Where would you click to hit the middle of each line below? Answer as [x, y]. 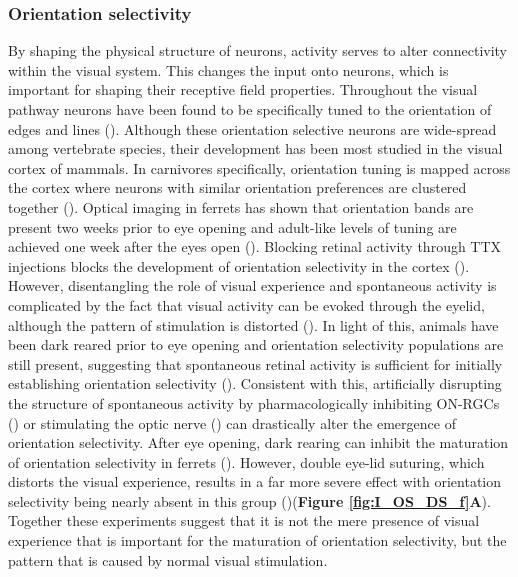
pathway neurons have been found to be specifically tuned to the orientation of [250, 109]
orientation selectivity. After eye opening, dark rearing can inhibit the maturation [258, 442]
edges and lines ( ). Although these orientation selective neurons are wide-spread [252, 128]
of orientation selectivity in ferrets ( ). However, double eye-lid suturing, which [246, 461]
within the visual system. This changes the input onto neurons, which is [228, 69]
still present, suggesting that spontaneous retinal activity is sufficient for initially [255, 363]
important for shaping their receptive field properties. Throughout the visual [243, 89]
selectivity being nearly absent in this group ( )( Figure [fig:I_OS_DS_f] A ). [249, 500]
